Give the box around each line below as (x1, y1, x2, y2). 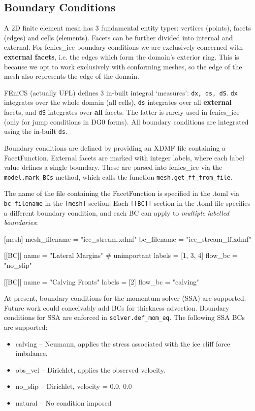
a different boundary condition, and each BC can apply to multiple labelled (4, 207, 229, 218)
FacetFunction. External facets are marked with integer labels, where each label (4, 152, 244, 162)
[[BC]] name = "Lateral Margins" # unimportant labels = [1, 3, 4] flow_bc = (4, 250, 238, 260)
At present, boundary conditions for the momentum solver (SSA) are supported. (4, 293, 246, 303)
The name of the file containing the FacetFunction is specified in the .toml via (4, 188, 240, 198)
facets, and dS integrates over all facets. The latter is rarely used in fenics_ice (4, 107, 240, 117)
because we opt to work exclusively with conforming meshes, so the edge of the (4, 61, 242, 71)
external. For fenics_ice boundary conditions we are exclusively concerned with (4, 42, 243, 52)
